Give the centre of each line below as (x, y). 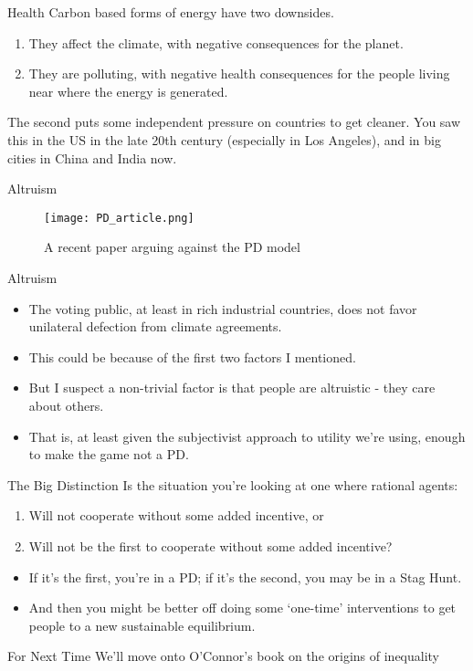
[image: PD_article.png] (119, 218)
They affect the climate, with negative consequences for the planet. (216, 42)
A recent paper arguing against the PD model (172, 247)
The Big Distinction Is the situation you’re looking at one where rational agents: (233, 484)
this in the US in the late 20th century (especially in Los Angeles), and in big (224, 139)
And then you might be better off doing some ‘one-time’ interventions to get (242, 608)
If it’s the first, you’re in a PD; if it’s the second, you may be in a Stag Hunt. (245, 577)
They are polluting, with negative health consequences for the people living (239, 73)
